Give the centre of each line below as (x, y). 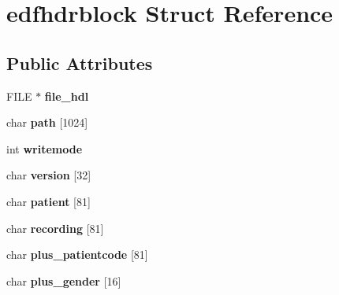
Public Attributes (80, 63)
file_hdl (67, 96)
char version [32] (49, 175)
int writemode (45, 148)
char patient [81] (48, 201)
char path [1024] (47, 122)
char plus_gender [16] (64, 280)
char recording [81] (55, 228)
